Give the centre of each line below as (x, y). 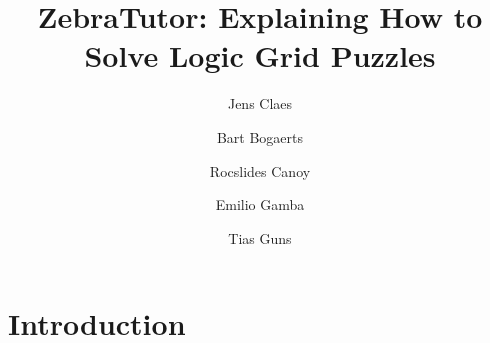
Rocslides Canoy (260, 170)
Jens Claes (260, 103)
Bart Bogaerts (260, 136)
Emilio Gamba (260, 204)
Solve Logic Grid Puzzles (260, 55)
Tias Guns (260, 237)
